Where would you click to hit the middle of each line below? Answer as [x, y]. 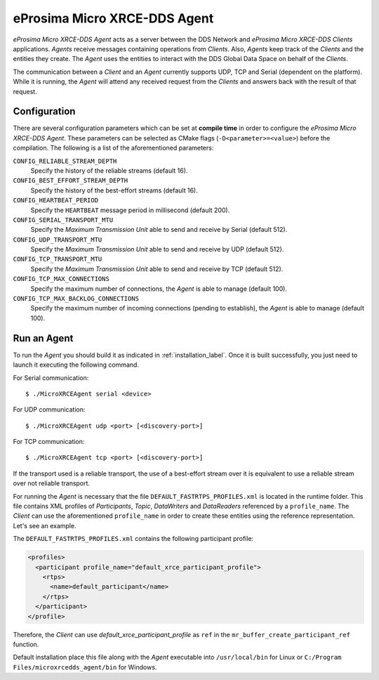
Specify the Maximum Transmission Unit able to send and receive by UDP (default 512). [157, 249]
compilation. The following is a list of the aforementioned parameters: [113, 148]
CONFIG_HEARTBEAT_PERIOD [55, 201]
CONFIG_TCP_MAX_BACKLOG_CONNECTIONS [76, 299]
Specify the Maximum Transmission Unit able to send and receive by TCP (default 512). [157, 269]
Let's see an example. [45, 525]
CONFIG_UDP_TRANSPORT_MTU [58, 240]
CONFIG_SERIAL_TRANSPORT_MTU [63, 220]
